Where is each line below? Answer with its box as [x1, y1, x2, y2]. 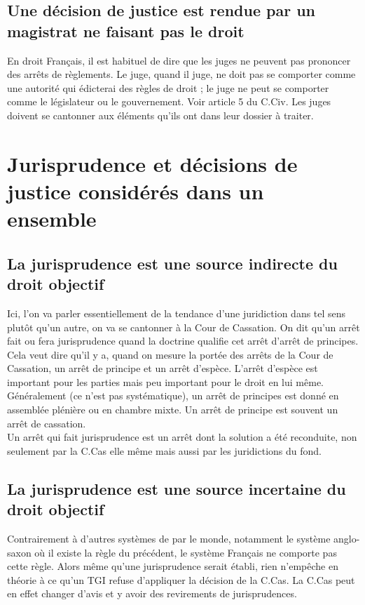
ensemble [7, 204, 97, 233]
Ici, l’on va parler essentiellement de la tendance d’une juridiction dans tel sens [7, 305, 346, 320]
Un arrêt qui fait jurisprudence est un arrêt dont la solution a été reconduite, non [7, 430, 357, 444]
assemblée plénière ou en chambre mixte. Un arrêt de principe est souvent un [7, 402, 338, 417]
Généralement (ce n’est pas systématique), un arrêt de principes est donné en [7, 388, 339, 403]
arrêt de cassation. [7, 415, 86, 430]
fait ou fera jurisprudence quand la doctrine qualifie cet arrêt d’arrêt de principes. [7, 333, 359, 348]
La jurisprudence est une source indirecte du [7, 252, 338, 274]
